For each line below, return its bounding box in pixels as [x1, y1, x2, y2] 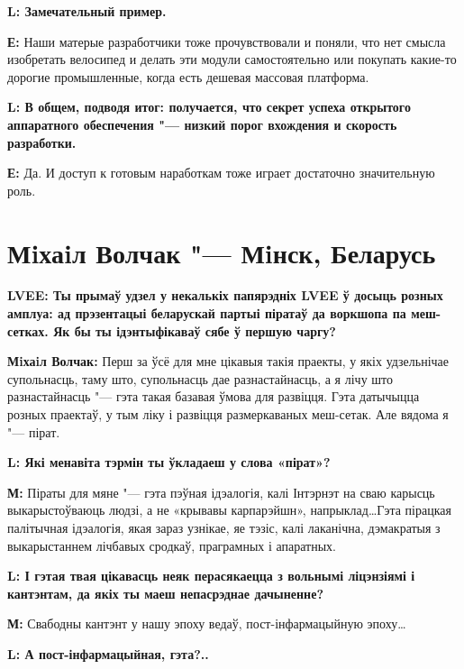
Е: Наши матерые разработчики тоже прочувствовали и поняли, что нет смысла [7, 32, 446, 50]
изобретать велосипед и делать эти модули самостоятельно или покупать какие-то [7, 50, 457, 69]
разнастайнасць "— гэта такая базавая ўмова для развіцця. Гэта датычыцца [7, 387, 420, 406]
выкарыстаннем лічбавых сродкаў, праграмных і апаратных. [7, 536, 337, 554]
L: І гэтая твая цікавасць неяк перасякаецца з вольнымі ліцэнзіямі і [7, 566, 415, 585]
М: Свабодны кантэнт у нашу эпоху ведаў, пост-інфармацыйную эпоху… [7, 614, 406, 633]
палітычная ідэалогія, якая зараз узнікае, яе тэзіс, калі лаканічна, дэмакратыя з [7, 518, 441, 536]
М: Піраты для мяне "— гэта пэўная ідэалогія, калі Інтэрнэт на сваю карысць [7, 482, 435, 501]
